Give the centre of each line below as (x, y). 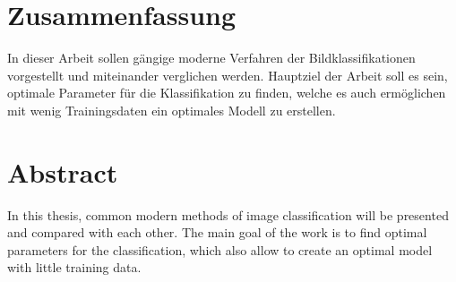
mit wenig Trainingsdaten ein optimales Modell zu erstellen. (172, 110)
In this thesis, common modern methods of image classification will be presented (228, 214)
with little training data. (74, 267)
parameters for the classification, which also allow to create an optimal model (220, 249)
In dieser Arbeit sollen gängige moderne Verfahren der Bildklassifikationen (211, 58)
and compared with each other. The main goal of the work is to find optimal (217, 232)
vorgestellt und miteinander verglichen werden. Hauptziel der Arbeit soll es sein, (228, 75)
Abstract (63, 171)
